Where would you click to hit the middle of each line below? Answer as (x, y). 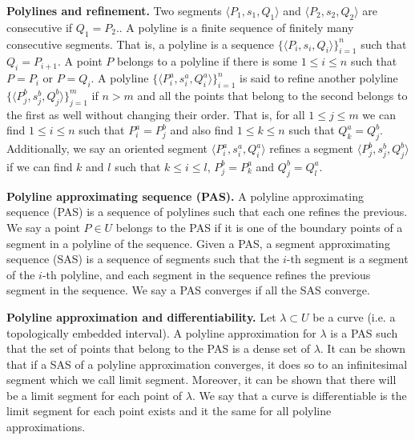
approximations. (46, 427)
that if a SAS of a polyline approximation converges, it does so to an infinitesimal (207, 364)
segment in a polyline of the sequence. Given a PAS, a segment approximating (198, 243)
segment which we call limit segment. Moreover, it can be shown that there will (201, 380)
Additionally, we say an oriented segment (107, 148)
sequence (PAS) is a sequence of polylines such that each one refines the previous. (207, 212)
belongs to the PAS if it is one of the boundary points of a (259, 227)
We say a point (43, 227)
